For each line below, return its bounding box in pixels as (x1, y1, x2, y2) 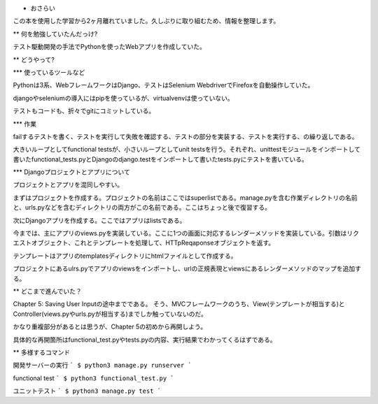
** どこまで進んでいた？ (13, 287, 82, 295)
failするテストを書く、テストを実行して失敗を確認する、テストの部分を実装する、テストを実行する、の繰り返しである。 (13, 132, 358, 140)
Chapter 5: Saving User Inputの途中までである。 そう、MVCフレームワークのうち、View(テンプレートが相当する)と (13, 300, 346, 308)
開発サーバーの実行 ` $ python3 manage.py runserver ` (13, 361, 192, 370)
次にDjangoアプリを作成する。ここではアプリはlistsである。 (13, 216, 186, 224)
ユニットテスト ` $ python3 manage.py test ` (13, 387, 161, 395)
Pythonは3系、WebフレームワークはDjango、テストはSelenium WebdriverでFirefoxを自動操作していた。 (13, 81, 314, 89)
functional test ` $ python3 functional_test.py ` (13, 374, 174, 382)
